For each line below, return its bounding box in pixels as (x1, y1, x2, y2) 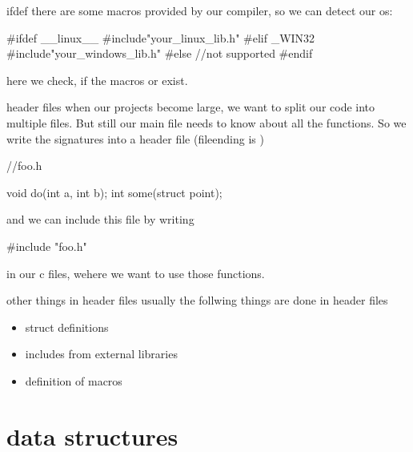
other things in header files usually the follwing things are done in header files (6, 292, 388, 309)
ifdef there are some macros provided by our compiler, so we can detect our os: (6, 2, 393, 18)
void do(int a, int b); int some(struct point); (6, 184, 223, 200)
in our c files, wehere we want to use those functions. (6, 264, 265, 281)
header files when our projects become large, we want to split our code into (6, 99, 375, 115)
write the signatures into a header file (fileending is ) (6, 130, 264, 147)
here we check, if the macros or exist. (6, 71, 188, 88)
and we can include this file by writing (6, 211, 194, 228)
